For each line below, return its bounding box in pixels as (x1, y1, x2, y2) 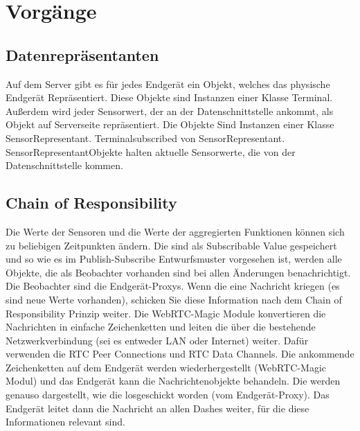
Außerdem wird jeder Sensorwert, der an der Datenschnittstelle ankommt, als (6, 103, 334, 118)
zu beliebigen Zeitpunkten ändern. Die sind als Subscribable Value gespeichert (6, 238, 337, 252)
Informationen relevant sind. (6, 414, 125, 429)
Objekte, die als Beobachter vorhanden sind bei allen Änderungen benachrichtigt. (6, 265, 351, 279)
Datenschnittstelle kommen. (6, 158, 123, 173)
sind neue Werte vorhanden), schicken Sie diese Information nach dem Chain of (6, 292, 342, 306)
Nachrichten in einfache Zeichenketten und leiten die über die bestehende (6, 319, 316, 334)
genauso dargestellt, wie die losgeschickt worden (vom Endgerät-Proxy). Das (6, 387, 330, 402)
